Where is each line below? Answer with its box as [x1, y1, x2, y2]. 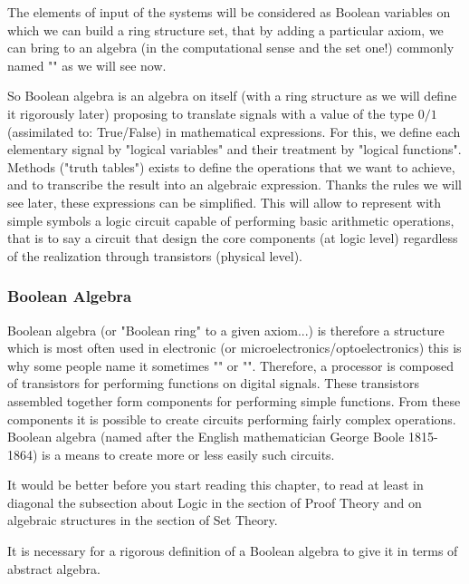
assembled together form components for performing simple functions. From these [7, 391, 461, 410]
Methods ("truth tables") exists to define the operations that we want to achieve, [7, 157, 455, 176]
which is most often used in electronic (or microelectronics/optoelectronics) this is [7, 338, 462, 357]
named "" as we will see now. [7, 55, 167, 74]
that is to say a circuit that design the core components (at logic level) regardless [7, 229, 458, 248]
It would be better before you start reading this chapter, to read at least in [7, 475, 424, 494]
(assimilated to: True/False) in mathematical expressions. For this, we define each [7, 122, 461, 141]
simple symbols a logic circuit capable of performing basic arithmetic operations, [7, 210, 455, 229]
